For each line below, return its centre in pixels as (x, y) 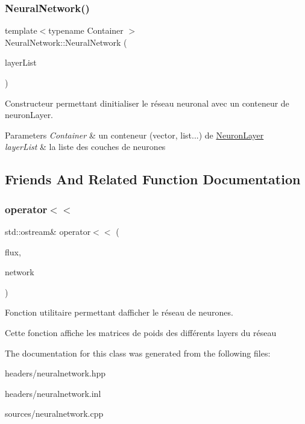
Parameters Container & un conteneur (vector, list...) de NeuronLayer (134, 135)
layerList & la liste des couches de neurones (85, 147)
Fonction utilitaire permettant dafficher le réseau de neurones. (119, 312)
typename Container (86, 30)
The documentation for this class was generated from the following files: (138, 353)
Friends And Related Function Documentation (153, 179)
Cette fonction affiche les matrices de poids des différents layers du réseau (141, 332)
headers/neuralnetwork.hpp (55, 373)
